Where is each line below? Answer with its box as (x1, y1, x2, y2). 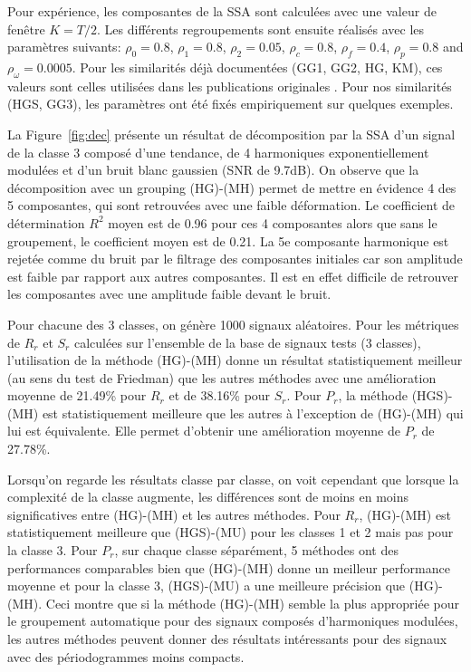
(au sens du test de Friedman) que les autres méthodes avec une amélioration (7, 368, 437, 387)
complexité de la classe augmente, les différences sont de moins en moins (7, 487, 409, 506)
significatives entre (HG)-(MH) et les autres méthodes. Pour (7, 504, 341, 523)
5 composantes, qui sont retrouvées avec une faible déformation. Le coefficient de (7, 196, 456, 215)
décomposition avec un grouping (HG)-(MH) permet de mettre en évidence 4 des (7, 178, 457, 197)
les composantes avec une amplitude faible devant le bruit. (7, 284, 332, 303)
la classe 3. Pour (7, 541, 98, 560)
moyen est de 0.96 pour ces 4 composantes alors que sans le (108, 213, 437, 232)
